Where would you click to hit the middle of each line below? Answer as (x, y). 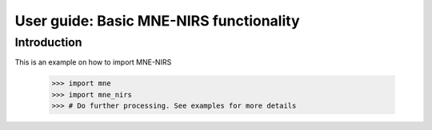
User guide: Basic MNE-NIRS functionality (157, 21)
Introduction (48, 42)
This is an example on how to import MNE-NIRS (93, 62)
